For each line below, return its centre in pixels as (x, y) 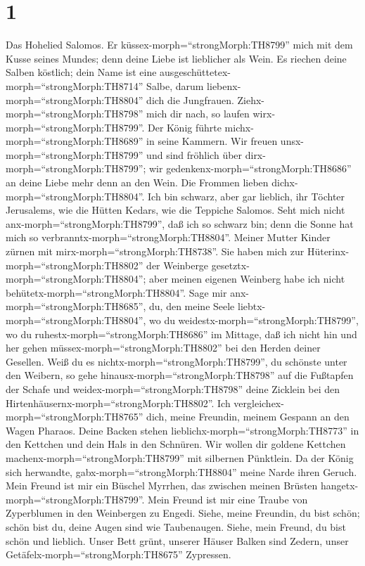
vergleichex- (259, 403)
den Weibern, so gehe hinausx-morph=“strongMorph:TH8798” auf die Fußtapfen (180, 375)
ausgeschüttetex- (195, 72)
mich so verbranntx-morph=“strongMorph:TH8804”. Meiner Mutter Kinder (168, 237)
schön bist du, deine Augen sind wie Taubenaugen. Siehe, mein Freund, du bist (176, 526)
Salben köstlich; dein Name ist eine (81, 72)
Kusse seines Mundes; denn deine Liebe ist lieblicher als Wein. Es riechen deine (176, 58)
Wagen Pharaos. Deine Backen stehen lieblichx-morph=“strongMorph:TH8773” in (182, 430)
